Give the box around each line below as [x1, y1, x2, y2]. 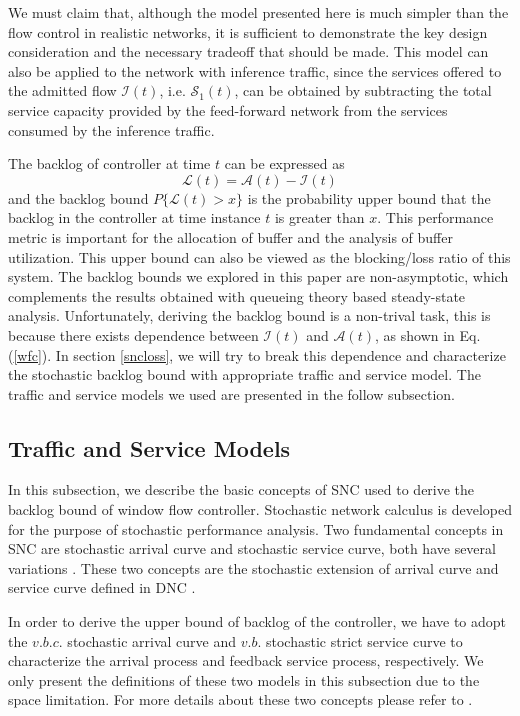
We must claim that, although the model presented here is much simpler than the [8, 2, 509, 22]
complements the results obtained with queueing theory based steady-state [8, 285, 466, 306]
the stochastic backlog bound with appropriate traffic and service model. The [8, 364, 481, 385]
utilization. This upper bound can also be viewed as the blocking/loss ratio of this [8, 246, 511, 267]
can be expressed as [224, 153, 345, 174]
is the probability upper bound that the [247, 187, 491, 208]
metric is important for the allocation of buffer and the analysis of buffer [8, 226, 453, 247]
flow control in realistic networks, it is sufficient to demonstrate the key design [8, 21, 488, 42]
